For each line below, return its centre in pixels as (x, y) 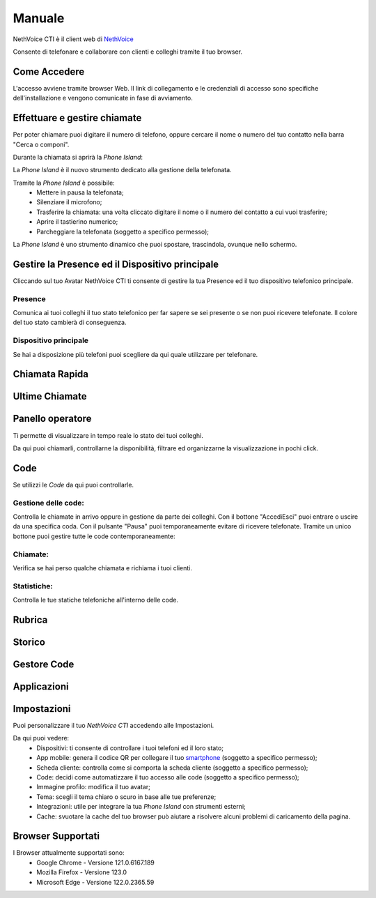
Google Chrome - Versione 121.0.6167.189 (95, 862)
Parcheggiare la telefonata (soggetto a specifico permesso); (123, 231)
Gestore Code (44, 664)
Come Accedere (49, 71)
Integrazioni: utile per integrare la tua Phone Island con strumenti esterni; (141, 807)
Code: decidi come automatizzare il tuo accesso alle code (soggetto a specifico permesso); (168, 777)
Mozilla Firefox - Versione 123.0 (82, 872)
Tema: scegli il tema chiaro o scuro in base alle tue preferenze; (126, 797)
